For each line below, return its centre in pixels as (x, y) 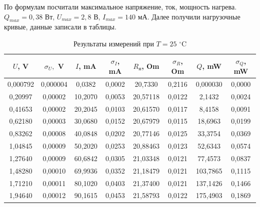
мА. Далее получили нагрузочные (189, 16)
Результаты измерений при (113, 43)
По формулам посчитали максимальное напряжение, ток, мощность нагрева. (120, 6)
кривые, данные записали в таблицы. (60, 27)
